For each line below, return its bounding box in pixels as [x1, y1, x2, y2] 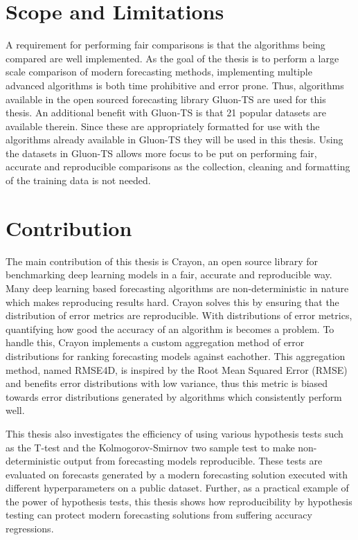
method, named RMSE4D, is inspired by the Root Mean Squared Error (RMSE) [6, 362, 348, 377]
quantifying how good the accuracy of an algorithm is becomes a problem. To [6, 321, 334, 336]
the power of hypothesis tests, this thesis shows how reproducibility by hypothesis [6, 494, 352, 508]
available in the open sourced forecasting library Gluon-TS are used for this [6, 91, 326, 106]
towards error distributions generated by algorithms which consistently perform [6, 389, 342, 404]
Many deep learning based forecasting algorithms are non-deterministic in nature [6, 280, 349, 295]
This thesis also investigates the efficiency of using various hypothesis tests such [6, 426, 343, 440]
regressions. [6, 521, 54, 536]
